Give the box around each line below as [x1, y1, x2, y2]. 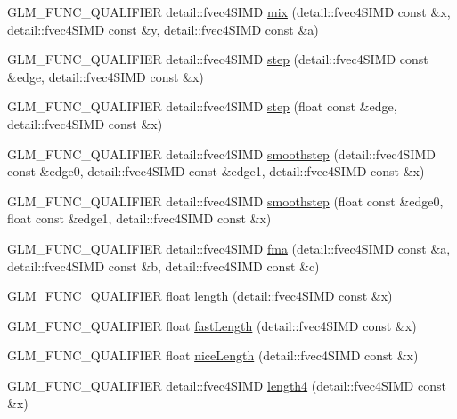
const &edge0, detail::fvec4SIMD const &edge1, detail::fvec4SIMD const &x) [7, 162, 425, 181]
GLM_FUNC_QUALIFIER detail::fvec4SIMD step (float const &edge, [7, 97, 397, 116]
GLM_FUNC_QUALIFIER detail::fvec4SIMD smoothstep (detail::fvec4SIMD [7, 144, 436, 163]
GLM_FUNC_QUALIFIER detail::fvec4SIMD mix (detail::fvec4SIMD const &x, [7, 3, 451, 20]
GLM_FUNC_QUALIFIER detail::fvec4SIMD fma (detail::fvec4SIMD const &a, [7, 238, 451, 257]
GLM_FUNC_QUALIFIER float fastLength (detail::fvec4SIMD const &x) [7, 316, 417, 334]
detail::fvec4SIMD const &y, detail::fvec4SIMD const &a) [7, 20, 319, 38]
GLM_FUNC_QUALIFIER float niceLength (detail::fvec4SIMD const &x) [7, 346, 419, 365]
